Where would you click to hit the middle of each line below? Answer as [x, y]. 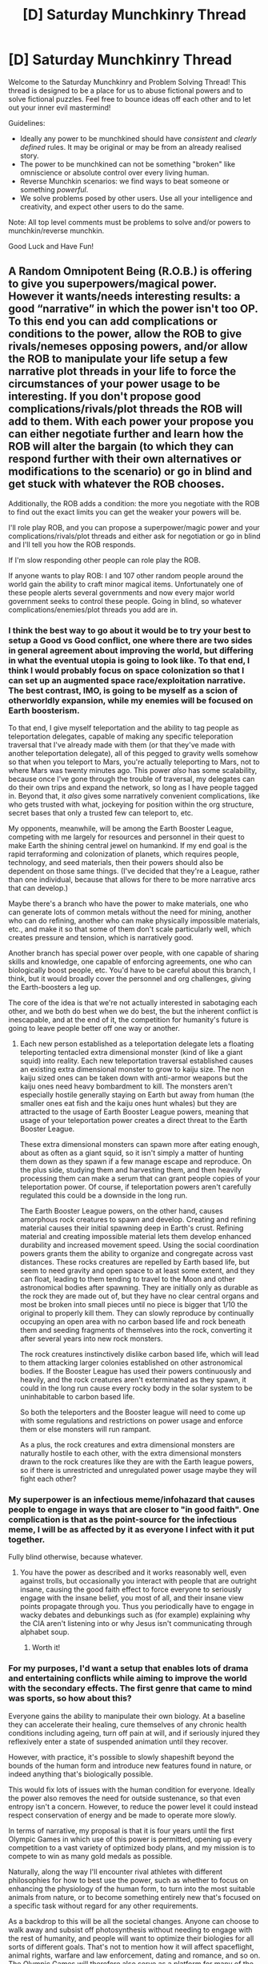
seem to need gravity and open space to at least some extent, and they [137, 1270]
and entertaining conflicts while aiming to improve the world [128, 1678]
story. [29, 155]
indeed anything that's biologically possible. [81, 1774]
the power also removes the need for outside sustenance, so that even [124, 1798]
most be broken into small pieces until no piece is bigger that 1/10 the [134, 1305]
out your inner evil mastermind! [60, 107]
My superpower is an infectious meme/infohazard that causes [132, 1499]
